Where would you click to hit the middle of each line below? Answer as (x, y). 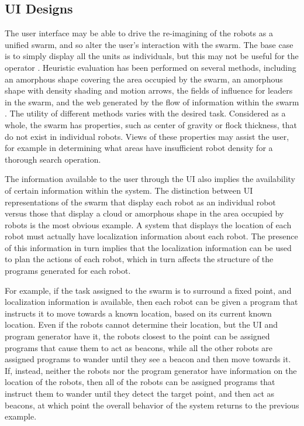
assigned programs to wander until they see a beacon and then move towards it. (148, 359)
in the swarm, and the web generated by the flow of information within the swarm (152, 102)
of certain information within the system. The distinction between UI (129, 190)
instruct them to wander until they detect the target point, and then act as (140, 394)
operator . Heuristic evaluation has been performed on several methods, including (151, 67)
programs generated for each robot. (68, 271)
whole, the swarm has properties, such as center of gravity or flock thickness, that (151, 124)
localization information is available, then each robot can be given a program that (151, 302)
